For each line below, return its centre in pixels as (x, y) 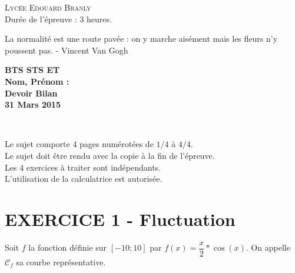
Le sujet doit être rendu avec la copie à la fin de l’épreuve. (110, 155)
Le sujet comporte (37, 144)
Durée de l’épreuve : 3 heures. (58, 19)
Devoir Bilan (31, 93)
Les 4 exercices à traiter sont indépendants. (83, 167)
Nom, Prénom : (37, 81)
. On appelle (268, 247)
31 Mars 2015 (33, 104)
